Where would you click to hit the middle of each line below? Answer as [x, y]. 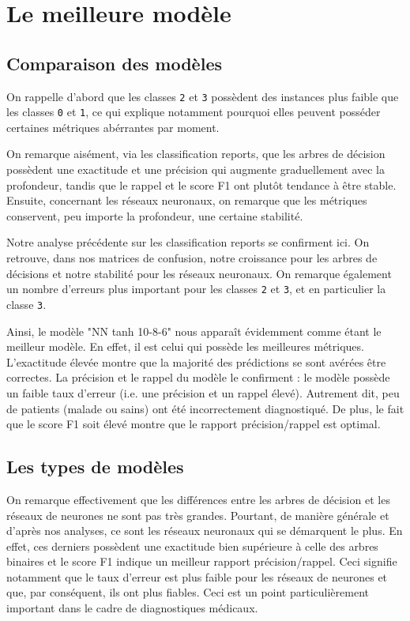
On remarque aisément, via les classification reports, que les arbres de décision [196, 154]
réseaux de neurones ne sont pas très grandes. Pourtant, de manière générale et [198, 515]
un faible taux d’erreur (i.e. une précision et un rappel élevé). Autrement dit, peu [203, 392]
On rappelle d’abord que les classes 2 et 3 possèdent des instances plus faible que [203, 96]
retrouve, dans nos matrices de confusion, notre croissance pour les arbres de [192, 258]
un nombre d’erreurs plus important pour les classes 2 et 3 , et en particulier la [196, 289]
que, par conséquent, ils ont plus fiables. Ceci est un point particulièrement [188, 592]
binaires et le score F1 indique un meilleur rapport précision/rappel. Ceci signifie [202, 561]
